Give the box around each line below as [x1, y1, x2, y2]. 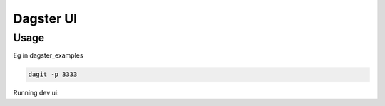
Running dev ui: [13, 89, 59, 97]
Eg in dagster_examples [13, 51, 83, 60]
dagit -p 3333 [28, 70, 78, 78]
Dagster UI [13, 11, 78, 26]
